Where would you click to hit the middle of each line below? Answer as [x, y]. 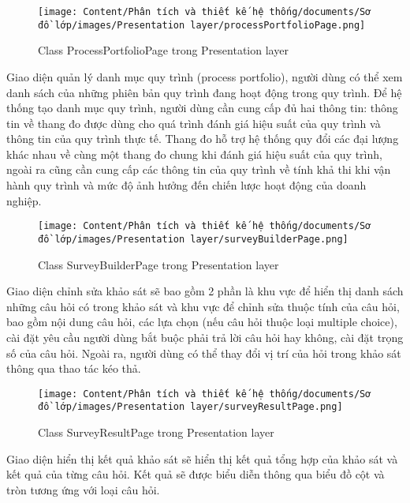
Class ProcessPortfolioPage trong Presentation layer [163, 50]
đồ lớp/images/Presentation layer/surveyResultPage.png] [190, 407]
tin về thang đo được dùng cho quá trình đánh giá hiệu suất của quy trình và [194, 123]
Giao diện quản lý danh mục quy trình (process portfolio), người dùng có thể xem [205, 76]
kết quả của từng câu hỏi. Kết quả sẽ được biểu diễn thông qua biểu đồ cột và [196, 474]
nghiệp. [24, 200]
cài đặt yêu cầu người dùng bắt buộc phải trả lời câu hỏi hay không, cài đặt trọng [205, 337]
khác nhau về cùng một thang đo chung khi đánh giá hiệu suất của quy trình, [194, 154]
